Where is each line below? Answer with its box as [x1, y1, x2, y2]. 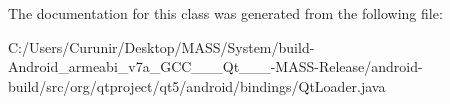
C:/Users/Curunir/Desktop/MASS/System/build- [8, 36, 315, 57]
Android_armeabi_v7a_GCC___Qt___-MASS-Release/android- [8, 56, 423, 77]
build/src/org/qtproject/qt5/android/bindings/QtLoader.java [8, 75, 386, 96]
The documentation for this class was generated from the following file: [8, 3, 443, 23]
